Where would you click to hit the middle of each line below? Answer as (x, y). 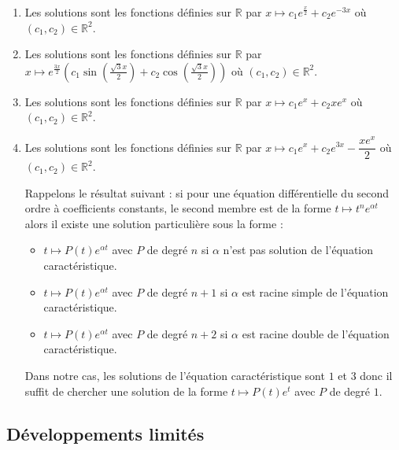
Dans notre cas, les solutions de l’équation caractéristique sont (175, 376)
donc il (376, 376)
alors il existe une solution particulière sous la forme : (154, 223)
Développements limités (105, 433)
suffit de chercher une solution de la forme (126, 391)
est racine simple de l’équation (315, 291)
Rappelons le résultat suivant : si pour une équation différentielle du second (207, 192)
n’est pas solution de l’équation (298, 250)
